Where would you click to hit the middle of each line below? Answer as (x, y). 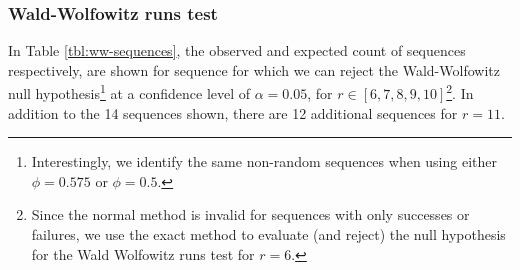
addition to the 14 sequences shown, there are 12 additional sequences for (233, 112)
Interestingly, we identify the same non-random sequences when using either (264, 161)
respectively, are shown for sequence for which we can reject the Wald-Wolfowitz (254, 69)
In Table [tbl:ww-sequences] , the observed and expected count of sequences (237, 50)
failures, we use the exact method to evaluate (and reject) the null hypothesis (268, 234)
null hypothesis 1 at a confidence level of (129, 92)
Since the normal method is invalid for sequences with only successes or (250, 214)
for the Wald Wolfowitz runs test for (143, 253)
